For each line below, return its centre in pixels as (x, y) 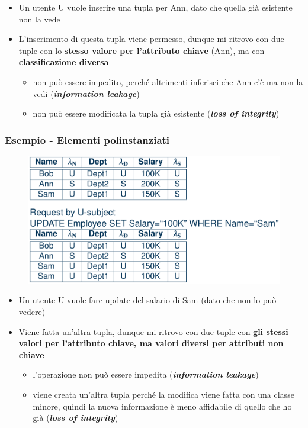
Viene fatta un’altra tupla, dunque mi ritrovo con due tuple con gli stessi (153, 331)
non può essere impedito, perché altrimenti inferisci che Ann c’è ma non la (168, 81)
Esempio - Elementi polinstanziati (87, 139)
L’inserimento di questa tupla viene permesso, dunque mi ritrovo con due (151, 39)
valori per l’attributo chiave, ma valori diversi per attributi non (151, 343)
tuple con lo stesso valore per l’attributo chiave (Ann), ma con (142, 50)
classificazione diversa (64, 62)
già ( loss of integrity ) (76, 418)
